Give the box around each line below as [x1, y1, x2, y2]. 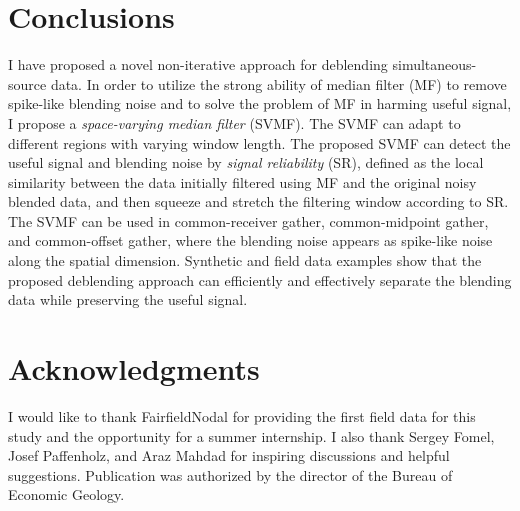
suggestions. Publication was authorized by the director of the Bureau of [8, 464, 453, 485]
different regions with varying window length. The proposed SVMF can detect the [8, 132, 511, 153]
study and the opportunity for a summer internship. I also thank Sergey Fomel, [8, 425, 495, 446]
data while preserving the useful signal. [8, 289, 248, 310]
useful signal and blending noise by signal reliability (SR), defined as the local [8, 152, 484, 173]
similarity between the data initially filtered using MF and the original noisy [8, 171, 477, 192]
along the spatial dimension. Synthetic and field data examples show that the [8, 250, 482, 271]
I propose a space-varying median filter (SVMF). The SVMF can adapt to [8, 112, 461, 133]
